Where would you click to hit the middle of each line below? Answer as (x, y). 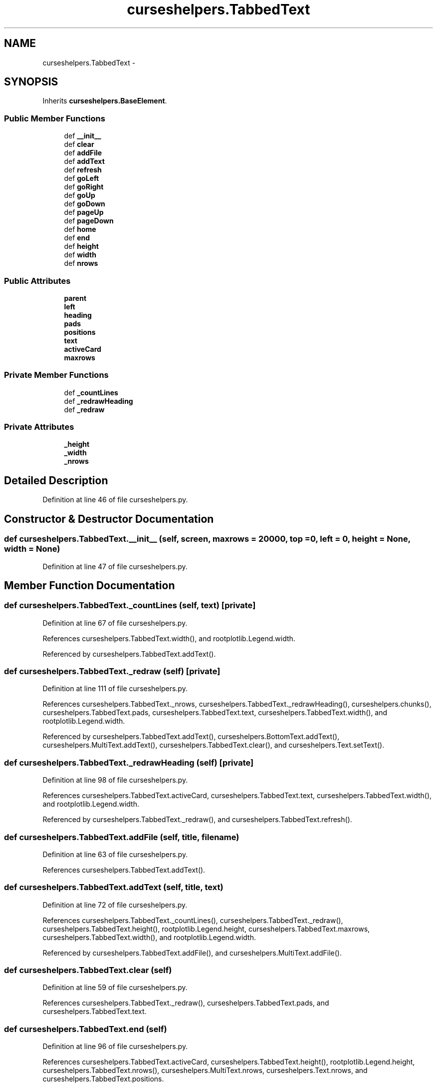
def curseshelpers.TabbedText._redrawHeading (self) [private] (129, 762)
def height (81, 246)
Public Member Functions (55, 118)
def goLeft (82, 178)
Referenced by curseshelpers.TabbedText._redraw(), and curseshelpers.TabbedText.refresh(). (197, 820)
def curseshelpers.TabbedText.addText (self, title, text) (114, 887)
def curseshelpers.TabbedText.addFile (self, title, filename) (122, 837)
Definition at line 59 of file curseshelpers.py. (115, 988)
